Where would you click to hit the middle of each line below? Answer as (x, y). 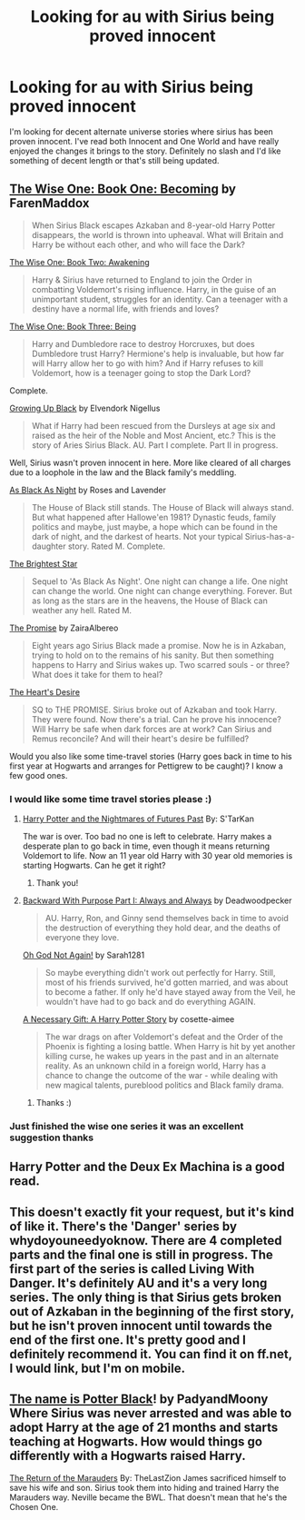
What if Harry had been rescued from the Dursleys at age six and (153, 425)
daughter (49, 546)
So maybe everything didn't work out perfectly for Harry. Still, (160, 973)
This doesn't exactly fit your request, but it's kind (152, 1212)
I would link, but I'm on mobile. (98, 1368)
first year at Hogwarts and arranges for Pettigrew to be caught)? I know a (146, 766)
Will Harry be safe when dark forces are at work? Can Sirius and (152, 729)
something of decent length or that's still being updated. (114, 160)
